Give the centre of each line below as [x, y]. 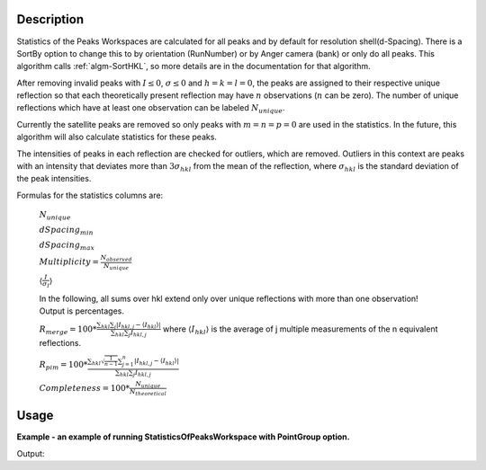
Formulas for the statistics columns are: [90, 195]
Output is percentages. [82, 311]
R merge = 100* [68, 330]
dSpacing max [67, 245]
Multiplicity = [69, 262]
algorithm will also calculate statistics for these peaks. [117, 137]
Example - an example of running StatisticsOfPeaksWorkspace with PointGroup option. [183, 437]
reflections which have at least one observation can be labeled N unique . [151, 109]
